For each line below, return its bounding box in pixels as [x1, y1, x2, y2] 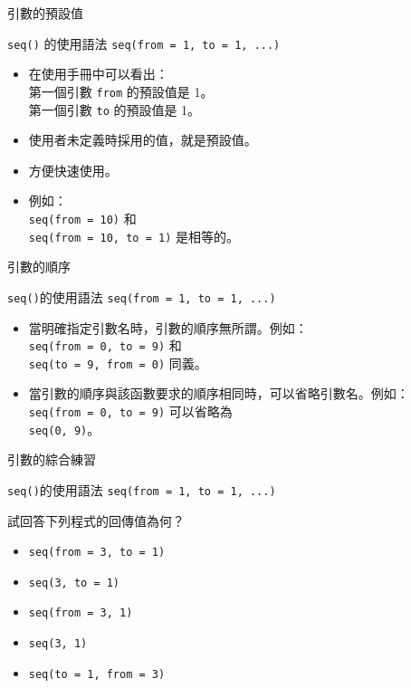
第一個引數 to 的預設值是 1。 [28, 100, 201, 119]
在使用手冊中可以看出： [28, 64, 168, 83]
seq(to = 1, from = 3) [28, 667, 166, 681]
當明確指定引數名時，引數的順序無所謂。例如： [28, 318, 308, 337]
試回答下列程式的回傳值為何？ [7, 511, 185, 530]
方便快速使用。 [28, 160, 118, 179]
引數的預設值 [7, 4, 83, 22]
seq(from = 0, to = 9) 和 [28, 336, 182, 355]
